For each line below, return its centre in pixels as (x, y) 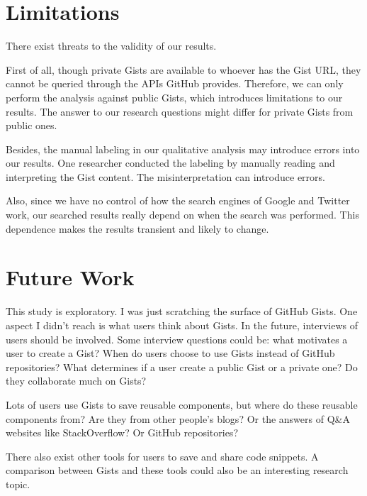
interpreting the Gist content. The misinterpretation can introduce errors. (165, 176)
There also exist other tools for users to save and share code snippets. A (162, 456)
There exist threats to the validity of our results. (111, 46)
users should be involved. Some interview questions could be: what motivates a (177, 339)
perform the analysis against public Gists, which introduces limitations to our (174, 97)
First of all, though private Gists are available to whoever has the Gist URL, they (183, 69)
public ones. (32, 125)
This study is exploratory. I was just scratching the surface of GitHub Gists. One (182, 311)
